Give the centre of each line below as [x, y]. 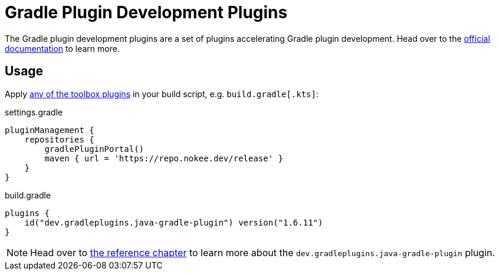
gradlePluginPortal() [94, 149]
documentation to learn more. [62, 48]
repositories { [59, 139]
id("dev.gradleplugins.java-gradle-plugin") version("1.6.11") [174, 222]
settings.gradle [34, 112]
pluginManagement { [50, 130]
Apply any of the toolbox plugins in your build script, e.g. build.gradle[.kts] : [162, 94]
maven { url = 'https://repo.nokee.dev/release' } [164, 158]
